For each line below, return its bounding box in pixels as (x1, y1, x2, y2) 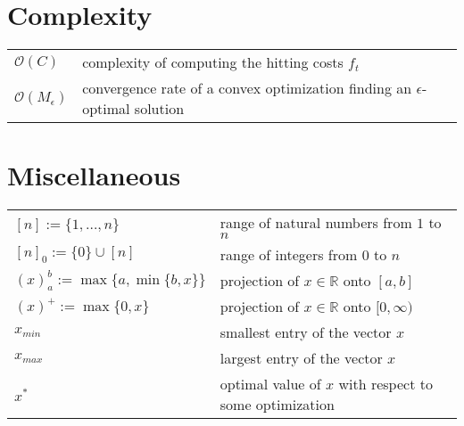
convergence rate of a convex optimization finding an (82, 78, 412, 99)
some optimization (220, 394, 335, 415)
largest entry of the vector (220, 348, 383, 369)
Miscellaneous (7, 157, 181, 193)
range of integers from (220, 244, 358, 266)
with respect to (338, 373, 433, 395)
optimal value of (220, 373, 321, 395)
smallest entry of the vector (220, 322, 392, 343)
